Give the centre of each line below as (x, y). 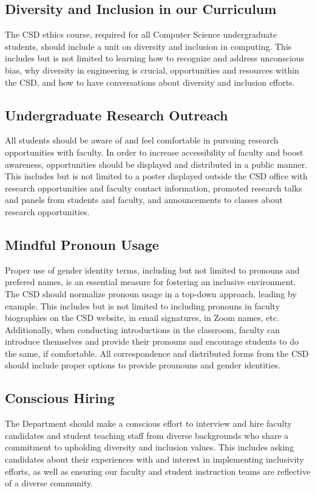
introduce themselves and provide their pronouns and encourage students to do (152, 341)
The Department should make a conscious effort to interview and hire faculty (148, 423)
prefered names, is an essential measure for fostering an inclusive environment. (151, 282)
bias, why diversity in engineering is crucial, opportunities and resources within (152, 70)
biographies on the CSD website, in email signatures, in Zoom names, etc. (142, 318)
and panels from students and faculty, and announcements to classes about (144, 200)
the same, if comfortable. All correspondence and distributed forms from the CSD (157, 353)
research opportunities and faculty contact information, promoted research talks (154, 188)
